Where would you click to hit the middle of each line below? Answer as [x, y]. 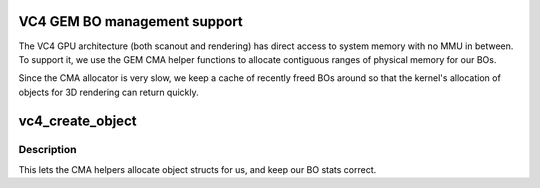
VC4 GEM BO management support [131, 21]
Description [47, 150]
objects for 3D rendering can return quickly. [108, 92]
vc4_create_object [77, 120]
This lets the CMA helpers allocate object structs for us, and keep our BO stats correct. [197, 169]
